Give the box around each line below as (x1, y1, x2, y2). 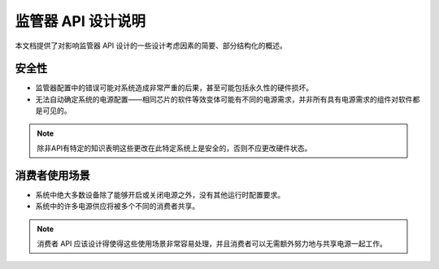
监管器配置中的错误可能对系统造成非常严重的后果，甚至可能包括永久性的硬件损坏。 (35, 83, 313, 93)
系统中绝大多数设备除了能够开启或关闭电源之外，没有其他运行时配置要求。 (35, 189, 285, 199)
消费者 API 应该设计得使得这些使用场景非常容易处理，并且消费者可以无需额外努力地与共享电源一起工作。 (37, 239, 388, 249)
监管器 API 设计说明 (15, 12, 146, 30)
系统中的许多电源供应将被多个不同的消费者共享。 (35, 202, 199, 211)
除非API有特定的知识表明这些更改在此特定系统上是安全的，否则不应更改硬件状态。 (37, 143, 312, 154)
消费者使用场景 (15, 168, 90, 182)
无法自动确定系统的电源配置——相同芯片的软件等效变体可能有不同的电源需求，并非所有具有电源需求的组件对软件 (35, 94, 413, 104)
